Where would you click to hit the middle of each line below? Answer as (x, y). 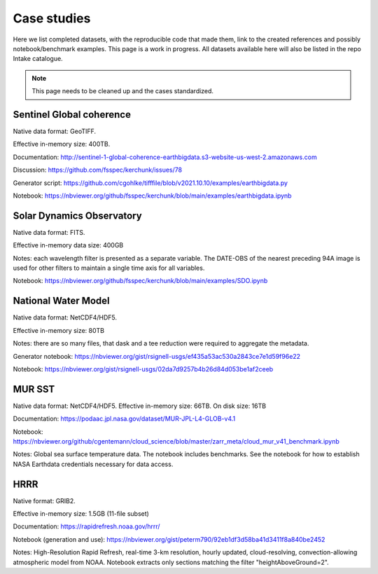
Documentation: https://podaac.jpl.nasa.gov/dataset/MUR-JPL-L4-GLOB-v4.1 (124, 419)
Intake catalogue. (38, 59)
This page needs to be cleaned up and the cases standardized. (122, 91)
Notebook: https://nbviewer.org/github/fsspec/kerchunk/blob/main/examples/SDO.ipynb (140, 281)
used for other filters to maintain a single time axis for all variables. (109, 268)
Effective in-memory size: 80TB (59, 330)
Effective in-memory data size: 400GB (68, 245)
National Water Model (61, 301)
